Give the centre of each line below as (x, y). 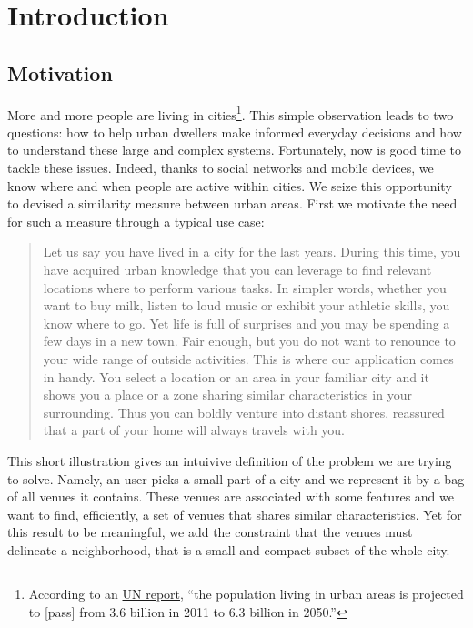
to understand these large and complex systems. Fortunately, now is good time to (234, 150)
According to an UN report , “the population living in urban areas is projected (246, 594)
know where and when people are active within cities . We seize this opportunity (230, 185)
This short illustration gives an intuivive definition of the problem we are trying (230, 460)
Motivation (60, 72)
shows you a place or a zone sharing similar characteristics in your (227, 395)
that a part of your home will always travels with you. (194, 430)
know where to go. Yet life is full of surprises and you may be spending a (247, 323)
